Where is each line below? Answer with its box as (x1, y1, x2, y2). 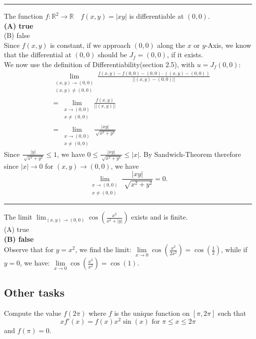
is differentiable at (129, 11, 184, 21)
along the (157, 39, 186, 50)
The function (4, 11, 43, 21)
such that (218, 307, 246, 318)
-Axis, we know (205, 39, 252, 50)
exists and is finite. (131, 212, 188, 222)
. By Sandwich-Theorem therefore (139, 149, 241, 159)
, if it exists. (167, 49, 203, 60)
